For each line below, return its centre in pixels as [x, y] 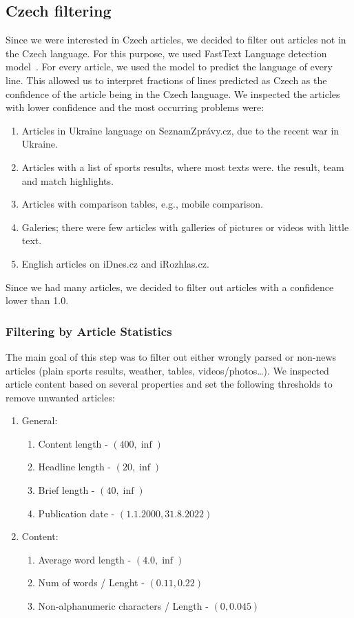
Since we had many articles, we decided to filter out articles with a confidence [170, 287]
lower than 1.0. [37, 300]
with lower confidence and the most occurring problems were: [135, 107]
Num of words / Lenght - [91, 582]
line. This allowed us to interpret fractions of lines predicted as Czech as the [166, 80]
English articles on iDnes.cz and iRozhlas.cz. [115, 263]
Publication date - [76, 513]
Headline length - [74, 467]
